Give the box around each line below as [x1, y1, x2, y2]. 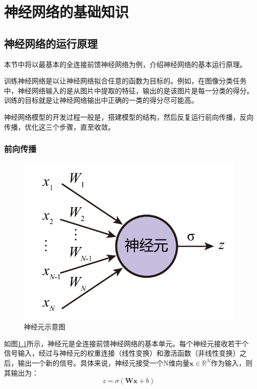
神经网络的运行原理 [4, 35, 98, 51]
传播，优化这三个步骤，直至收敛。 [4, 121, 115, 132]
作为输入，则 [210, 358, 253, 368]
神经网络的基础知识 [4, 1, 129, 22]
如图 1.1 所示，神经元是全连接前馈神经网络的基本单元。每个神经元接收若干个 [4, 338, 249, 348]
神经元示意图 [24, 321, 65, 332]
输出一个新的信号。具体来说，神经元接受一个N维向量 [17, 358, 190, 368]
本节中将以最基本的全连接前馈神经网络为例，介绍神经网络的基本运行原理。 [4, 59, 247, 69]
